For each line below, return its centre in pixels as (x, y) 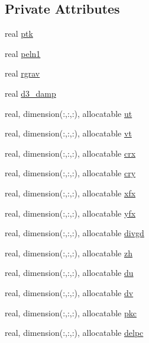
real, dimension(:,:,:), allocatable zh (69, 253)
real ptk (19, 34)
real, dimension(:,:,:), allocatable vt (68, 133)
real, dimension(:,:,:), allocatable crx (70, 153)
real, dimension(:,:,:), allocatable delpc (74, 333)
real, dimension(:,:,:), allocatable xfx (70, 193)
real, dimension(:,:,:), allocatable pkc (71, 312)
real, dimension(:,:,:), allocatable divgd (74, 233)
